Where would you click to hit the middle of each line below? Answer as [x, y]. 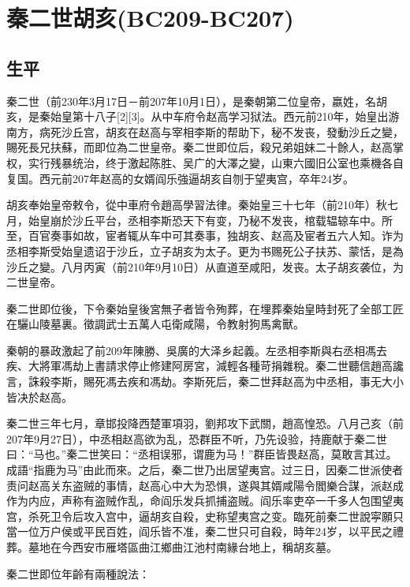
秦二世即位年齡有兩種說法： [78, 573]
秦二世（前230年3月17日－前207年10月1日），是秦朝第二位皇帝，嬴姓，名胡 [197, 101]
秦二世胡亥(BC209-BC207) [150, 18]
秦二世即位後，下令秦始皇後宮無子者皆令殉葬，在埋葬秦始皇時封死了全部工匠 [205, 308]
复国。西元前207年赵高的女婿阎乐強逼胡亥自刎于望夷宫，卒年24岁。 [180, 178]
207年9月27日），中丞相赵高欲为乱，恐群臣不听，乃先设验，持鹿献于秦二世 [197, 438]
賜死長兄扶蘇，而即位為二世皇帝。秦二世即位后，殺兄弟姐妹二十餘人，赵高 [199, 147]
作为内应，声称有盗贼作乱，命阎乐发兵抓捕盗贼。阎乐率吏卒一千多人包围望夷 [205, 501]
